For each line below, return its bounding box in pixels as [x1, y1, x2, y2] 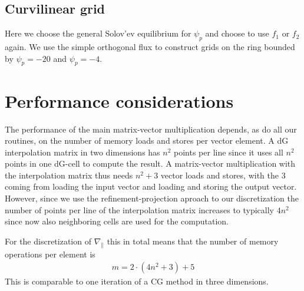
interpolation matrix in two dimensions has [5, 145, 160, 158]
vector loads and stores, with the [160, 168, 279, 181]
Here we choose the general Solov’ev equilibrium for [5, 27, 191, 39]
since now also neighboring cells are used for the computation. [5, 215, 229, 227]
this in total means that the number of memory [107, 234, 279, 247]
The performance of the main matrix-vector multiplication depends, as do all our [5, 123, 297, 135]
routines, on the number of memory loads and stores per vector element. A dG [5, 134, 289, 147]
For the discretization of [5, 234, 91, 247]
